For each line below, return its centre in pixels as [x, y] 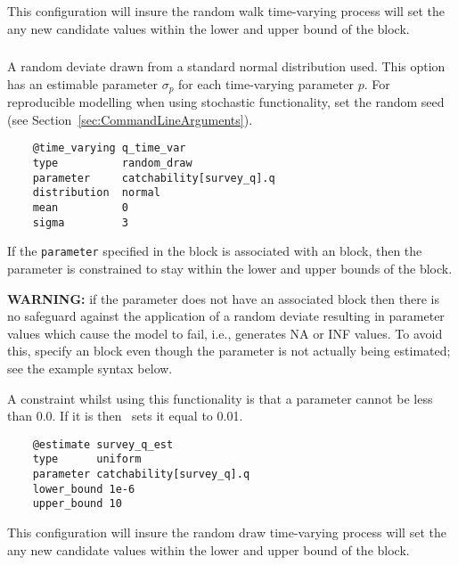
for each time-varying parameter [266, 83]
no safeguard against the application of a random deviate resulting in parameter [226, 316]
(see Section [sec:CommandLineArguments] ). [130, 119]
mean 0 [81, 207]
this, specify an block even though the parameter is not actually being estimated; [229, 351]
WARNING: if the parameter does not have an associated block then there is [223, 298]
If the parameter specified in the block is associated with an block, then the [215, 251]
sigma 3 [81, 222]
